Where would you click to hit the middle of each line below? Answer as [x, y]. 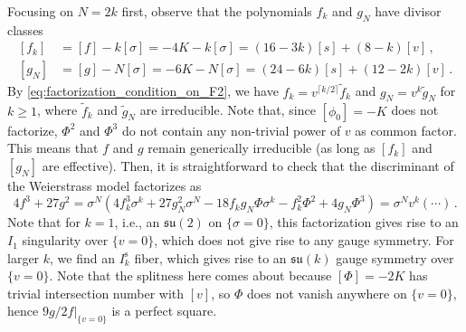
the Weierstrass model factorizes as [105, 185]
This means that [53, 148]
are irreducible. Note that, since [228, 110]
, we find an [82, 257]
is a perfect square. [164, 311]
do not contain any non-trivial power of [231, 130]
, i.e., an [137, 222]
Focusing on [41, 11]
